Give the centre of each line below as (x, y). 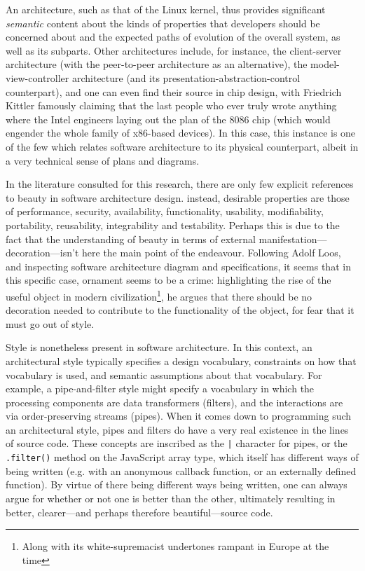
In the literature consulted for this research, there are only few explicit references (180, 184)
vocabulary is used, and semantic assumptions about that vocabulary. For (164, 374)
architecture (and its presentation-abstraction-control (186, 77)
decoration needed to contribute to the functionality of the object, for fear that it (180, 310)
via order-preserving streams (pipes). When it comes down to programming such (179, 416)
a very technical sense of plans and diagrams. (103, 160)
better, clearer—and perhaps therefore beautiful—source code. (139, 512)
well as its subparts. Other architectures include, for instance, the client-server (174, 50)
